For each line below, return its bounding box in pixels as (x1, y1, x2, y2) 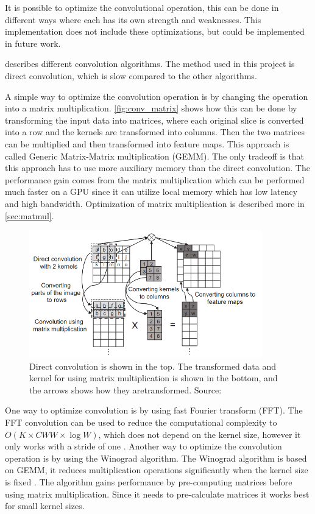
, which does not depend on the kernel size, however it (98, 428, 301, 440)
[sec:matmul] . (5, 209, 54, 222)
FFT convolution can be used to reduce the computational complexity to (5, 416, 277, 429)
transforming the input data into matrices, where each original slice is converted (5, 113, 304, 126)
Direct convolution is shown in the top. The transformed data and (29, 359, 277, 372)
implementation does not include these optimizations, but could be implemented (5, 25, 305, 38)
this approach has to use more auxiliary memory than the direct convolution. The (5, 161, 310, 174)
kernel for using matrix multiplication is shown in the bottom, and (29, 371, 278, 384)
